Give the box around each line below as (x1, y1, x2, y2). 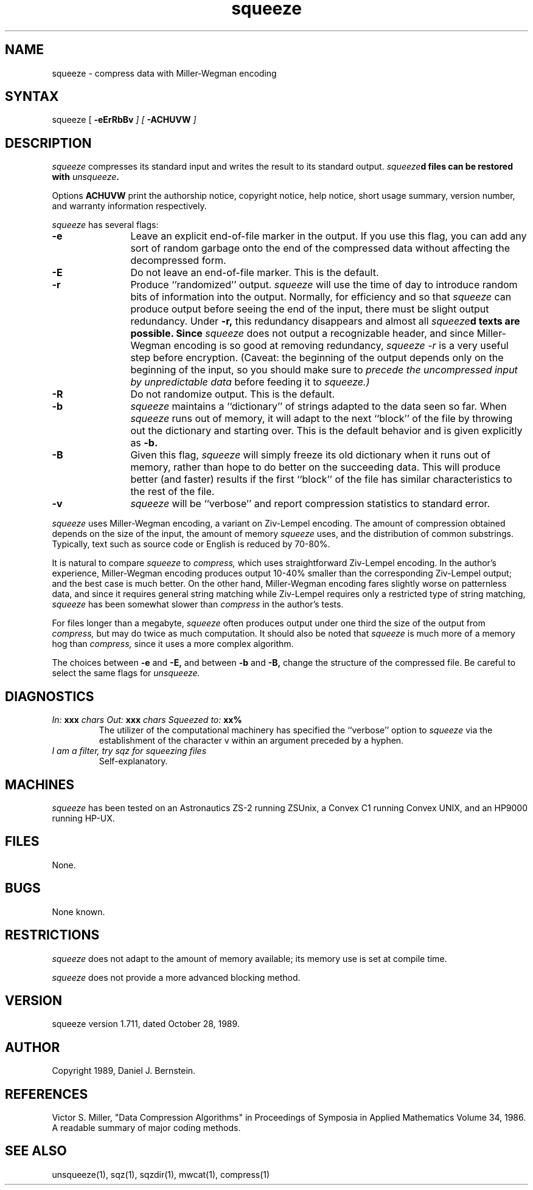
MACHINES (5, 777, 74, 792)
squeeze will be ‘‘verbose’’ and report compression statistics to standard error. (130, 497, 490, 510)
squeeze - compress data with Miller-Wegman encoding (52, 67, 277, 78)
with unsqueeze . (52, 171, 119, 182)
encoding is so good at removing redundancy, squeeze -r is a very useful (173, 339, 509, 352)
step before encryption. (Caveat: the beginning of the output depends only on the (130, 351, 504, 364)
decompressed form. (130, 254, 226, 267)
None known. (52, 906, 105, 917)
